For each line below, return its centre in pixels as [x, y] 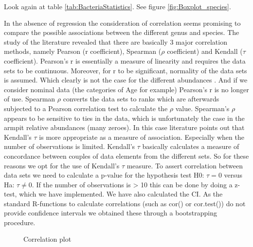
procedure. [20, 222]
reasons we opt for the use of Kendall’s [62, 165]
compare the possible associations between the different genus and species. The [122, 32]
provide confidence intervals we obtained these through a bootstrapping [110, 213]
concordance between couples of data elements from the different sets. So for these [126, 156]
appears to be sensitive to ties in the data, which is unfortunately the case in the [124, 118]
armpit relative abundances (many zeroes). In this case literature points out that [124, 127]
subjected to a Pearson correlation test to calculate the [86, 108]
